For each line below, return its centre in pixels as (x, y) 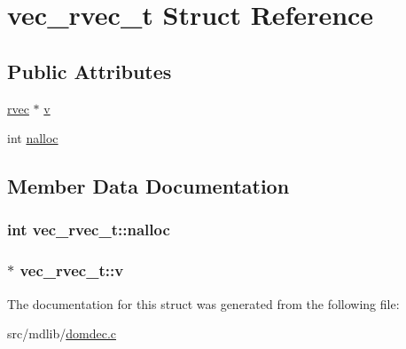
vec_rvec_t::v (72, 270)
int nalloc (33, 138)
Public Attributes (90, 71)
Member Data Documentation (148, 186)
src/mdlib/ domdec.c (62, 333)
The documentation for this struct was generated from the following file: (203, 303)
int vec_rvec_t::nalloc (89, 230)
